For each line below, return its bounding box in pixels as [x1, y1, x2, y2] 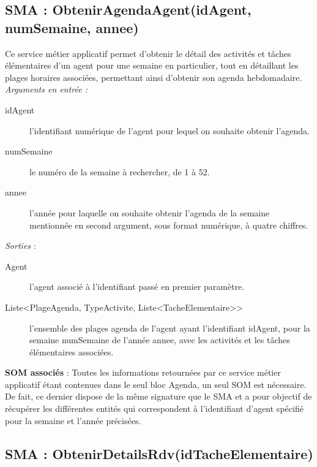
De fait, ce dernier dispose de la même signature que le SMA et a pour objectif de [5, 390, 312, 403]
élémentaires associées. [29, 345, 114, 358]
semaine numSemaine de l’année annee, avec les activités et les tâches [29, 333, 290, 346]
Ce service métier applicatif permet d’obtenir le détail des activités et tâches [5, 47, 291, 59]
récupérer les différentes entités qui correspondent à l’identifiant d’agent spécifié [5, 402, 304, 415]
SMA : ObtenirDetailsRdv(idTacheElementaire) [5, 444, 313, 463]
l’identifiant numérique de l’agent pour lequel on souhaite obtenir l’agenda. [29, 124, 310, 137]
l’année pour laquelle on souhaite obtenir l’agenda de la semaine [29, 206, 270, 219]
